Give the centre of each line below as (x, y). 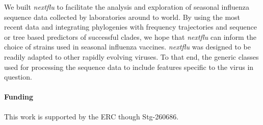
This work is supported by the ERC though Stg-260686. (91, 116)
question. (18, 77)
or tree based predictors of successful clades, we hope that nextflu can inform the (130, 36)
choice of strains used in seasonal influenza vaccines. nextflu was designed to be (127, 47)
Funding (19, 97)
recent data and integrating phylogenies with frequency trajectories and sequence (130, 27)
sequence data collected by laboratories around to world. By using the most (122, 17)
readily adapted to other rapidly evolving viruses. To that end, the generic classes (131, 56)
